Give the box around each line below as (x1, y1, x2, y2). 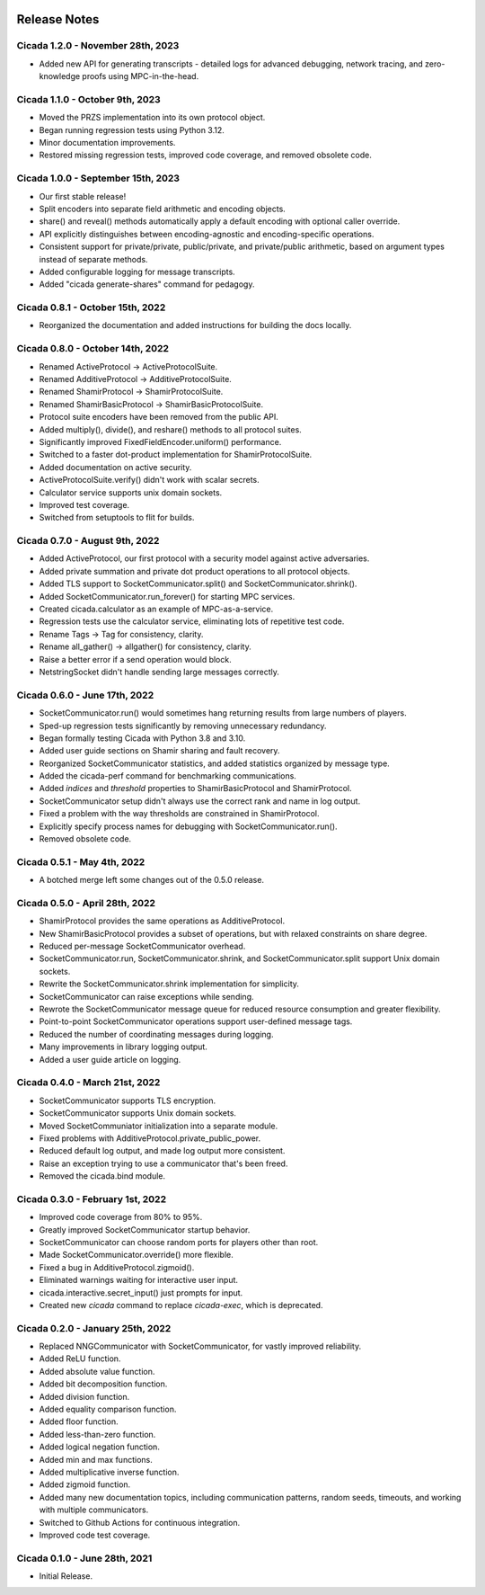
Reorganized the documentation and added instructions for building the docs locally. (39, 320, 352, 331)
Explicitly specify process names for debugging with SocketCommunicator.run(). (39, 821, 338, 832)
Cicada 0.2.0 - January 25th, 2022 (16, 1322, 172, 1334)
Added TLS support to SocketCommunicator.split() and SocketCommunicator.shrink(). (39, 578, 357, 589)
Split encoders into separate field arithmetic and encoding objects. (39, 203, 287, 214)
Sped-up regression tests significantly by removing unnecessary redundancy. (39, 720, 327, 731)
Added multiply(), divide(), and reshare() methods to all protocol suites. (39, 423, 303, 435)
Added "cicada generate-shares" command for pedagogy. (39, 279, 255, 290)
